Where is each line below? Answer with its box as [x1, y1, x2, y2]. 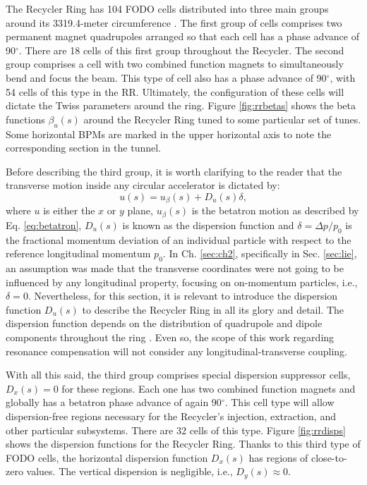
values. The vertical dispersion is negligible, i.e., [26, 464, 233, 479]
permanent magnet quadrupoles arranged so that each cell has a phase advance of [6, 29, 359, 44]
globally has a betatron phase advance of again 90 [6, 395, 222, 410]
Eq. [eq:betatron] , [6, 217, 82, 232]
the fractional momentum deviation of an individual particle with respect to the [6, 232, 351, 247]
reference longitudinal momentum [6, 246, 151, 261]
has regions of [248, 450, 308, 465]
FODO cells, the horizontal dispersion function [6, 450, 208, 465]
